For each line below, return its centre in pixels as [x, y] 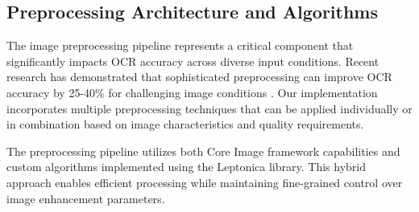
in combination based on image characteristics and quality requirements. [185, 124]
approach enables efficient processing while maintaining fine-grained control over [205, 182]
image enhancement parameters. [86, 198]
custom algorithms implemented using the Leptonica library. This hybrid [186, 167]
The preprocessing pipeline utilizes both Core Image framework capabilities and [203, 151]
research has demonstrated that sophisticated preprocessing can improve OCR [199, 77]
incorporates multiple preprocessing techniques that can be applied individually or [209, 108]
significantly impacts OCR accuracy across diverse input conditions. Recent [193, 61]
